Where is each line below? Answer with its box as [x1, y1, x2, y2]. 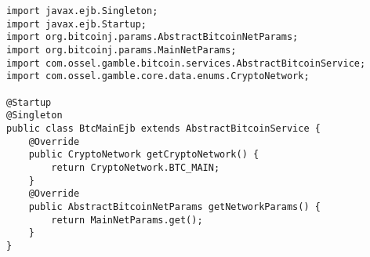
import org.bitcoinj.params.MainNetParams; [6, 44, 237, 56]
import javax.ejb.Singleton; [6, 5, 158, 16]
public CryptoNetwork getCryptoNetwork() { [28, 149, 259, 161]
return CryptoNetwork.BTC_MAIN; [51, 161, 220, 173]
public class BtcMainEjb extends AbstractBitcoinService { [6, 122, 321, 134]
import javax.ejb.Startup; [6, 18, 147, 30]
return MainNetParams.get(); [51, 214, 203, 226]
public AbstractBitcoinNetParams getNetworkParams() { [28, 201, 321, 212]
